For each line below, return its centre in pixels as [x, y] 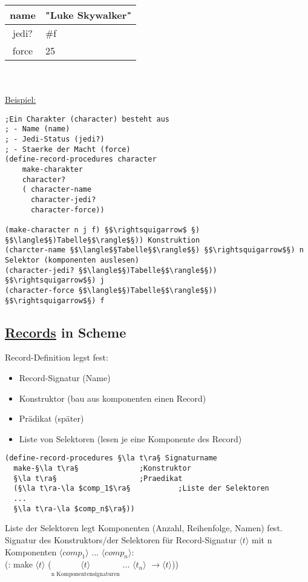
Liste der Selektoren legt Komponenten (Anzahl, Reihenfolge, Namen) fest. [144, 528]
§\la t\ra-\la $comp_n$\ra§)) [74, 508]
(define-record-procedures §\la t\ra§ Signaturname [111, 458]
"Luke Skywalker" [88, 15]
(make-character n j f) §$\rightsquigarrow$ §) [103, 230]
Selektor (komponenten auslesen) [72, 260]
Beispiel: [21, 100]
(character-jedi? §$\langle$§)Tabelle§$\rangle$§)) [111, 270]
